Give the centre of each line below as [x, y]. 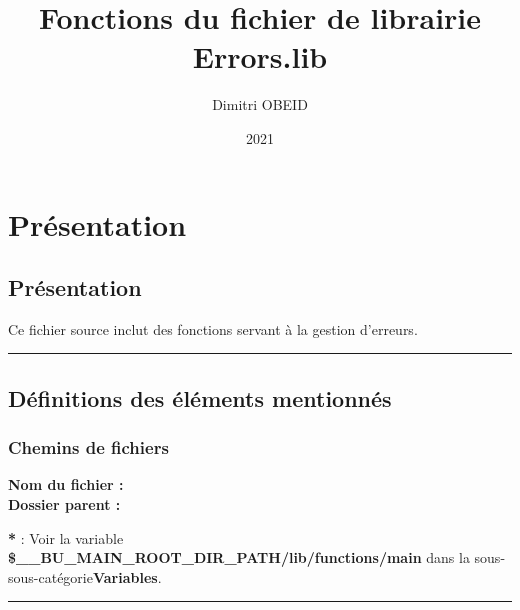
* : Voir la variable [66, 537]
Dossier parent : [64, 504]
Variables [125, 576]
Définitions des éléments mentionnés [200, 397]
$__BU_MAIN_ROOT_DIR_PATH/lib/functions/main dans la [239, 557]
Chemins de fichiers [88, 447]
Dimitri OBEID [260, 104]
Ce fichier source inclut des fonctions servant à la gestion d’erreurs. [213, 328]
